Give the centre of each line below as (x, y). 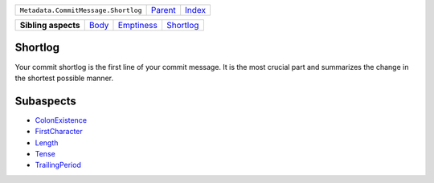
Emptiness (138, 25)
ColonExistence (61, 120)
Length (47, 142)
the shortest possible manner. (64, 78)
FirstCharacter (59, 132)
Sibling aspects (50, 25)
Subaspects (45, 101)
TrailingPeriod (58, 165)
